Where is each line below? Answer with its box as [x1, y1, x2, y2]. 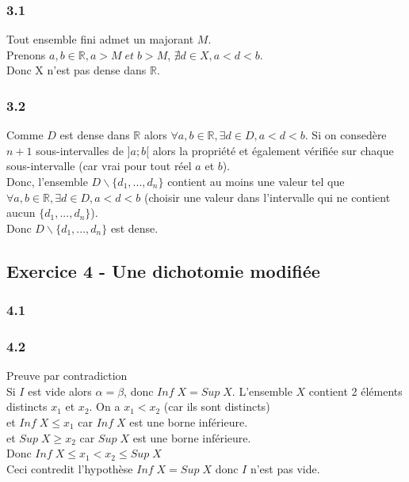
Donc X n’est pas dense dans [6, 62, 147, 78]
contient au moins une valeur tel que [167, 173, 345, 189]
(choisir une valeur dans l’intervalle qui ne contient [143, 188, 391, 205]
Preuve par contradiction [6, 367, 128, 384]
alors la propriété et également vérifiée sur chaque [152, 142, 394, 158]
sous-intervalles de [36, 142, 124, 158]
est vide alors [28, 382, 92, 399]
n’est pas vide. [250, 460, 320, 476]
